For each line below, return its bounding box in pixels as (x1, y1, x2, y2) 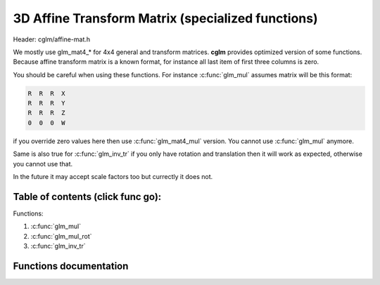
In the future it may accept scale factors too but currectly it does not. (13, 173, 213, 181)
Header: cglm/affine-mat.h (13, 35, 91, 44)
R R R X (27, 89, 65, 98)
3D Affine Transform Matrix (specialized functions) (13, 11, 318, 26)
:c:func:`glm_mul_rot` (30, 232, 92, 240)
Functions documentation (13, 260, 129, 272)
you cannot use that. (13, 159, 73, 168)
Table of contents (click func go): (13, 190, 162, 203)
